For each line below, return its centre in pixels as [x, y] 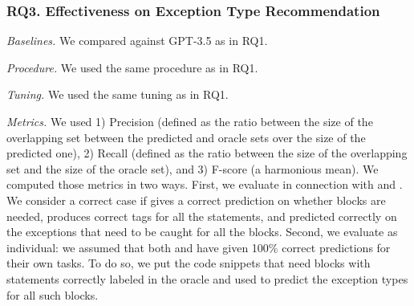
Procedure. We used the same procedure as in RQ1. [132, 67]
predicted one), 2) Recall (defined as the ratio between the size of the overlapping [207, 153]
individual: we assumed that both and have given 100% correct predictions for [199, 247]
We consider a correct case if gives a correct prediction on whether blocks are [196, 200]
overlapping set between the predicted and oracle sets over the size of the [186, 137]
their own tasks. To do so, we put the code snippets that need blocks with [189, 263]
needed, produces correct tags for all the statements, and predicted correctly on [202, 216]
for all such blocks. [53, 294]
